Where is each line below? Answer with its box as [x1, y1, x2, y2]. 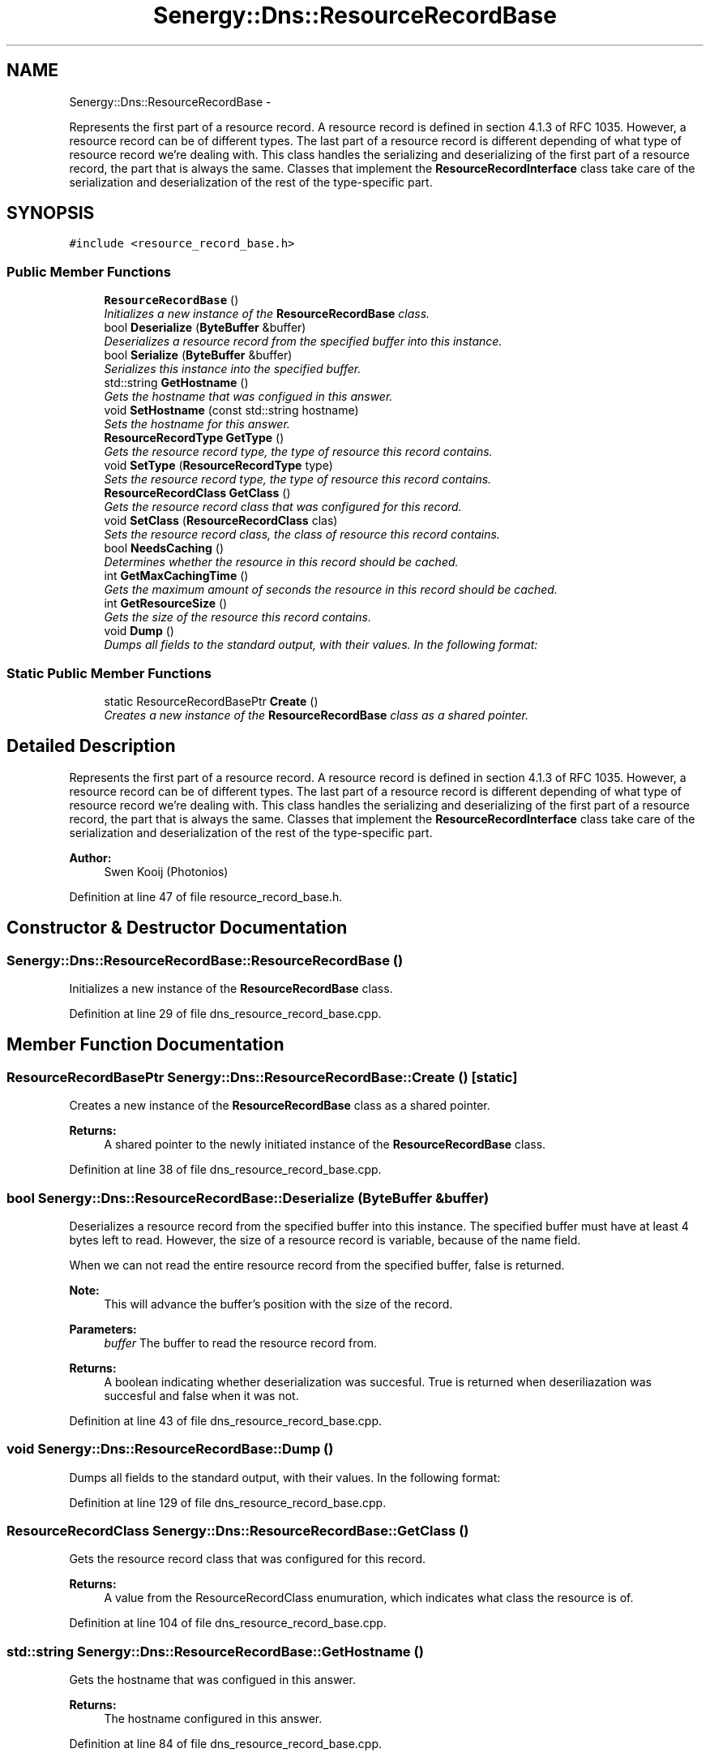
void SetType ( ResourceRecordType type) [104, 458, 333, 473]
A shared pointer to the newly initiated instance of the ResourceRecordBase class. [104, 1137, 546, 1152]
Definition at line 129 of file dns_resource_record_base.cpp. [69, 1495, 387, 1510]
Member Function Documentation [6, 1034, 284, 1055]
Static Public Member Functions [6, 664, 212, 681]
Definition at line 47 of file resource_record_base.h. [69, 889, 343, 904]
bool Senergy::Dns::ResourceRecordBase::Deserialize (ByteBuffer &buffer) [6, 1189, 490, 1206]
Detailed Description [6, 736, 176, 757]
